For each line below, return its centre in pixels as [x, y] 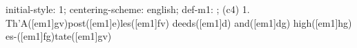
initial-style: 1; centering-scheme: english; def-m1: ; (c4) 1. [128, 9]
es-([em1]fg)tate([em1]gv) [59, 36]
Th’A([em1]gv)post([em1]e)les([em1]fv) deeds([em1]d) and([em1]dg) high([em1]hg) [179, 22]
